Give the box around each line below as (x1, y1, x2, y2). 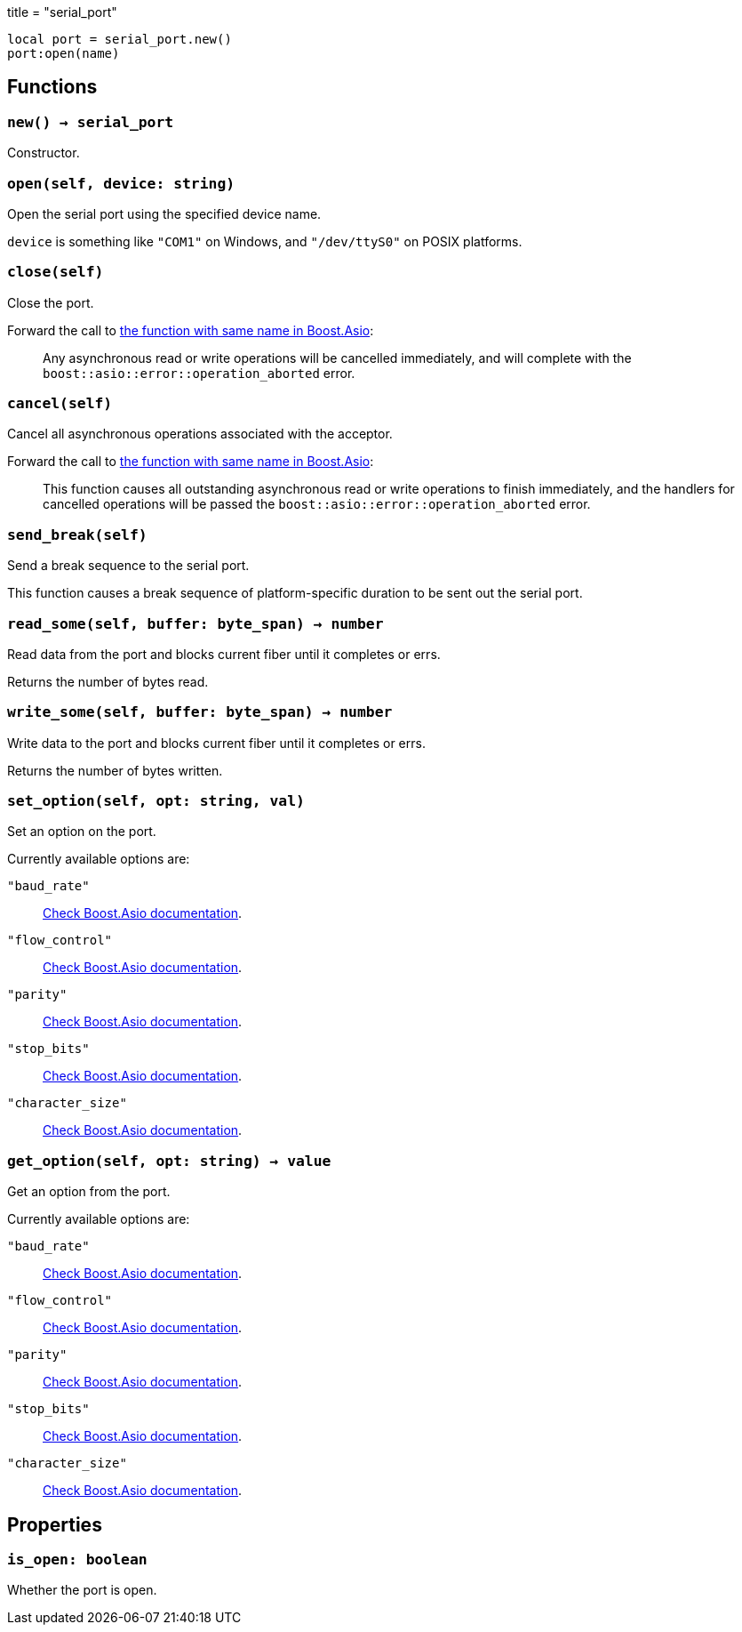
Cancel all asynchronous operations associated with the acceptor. (7, 426, 393, 442)
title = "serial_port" (7, 4, 117, 20)
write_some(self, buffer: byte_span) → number (7, 703, 393, 721)
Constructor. (7, 145, 80, 161)
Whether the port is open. (7, 1582, 157, 1598)
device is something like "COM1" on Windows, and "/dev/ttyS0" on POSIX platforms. (7, 233, 523, 249)
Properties (7, 1513, 102, 1536)
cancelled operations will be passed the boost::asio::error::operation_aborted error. (43, 496, 591, 512)
